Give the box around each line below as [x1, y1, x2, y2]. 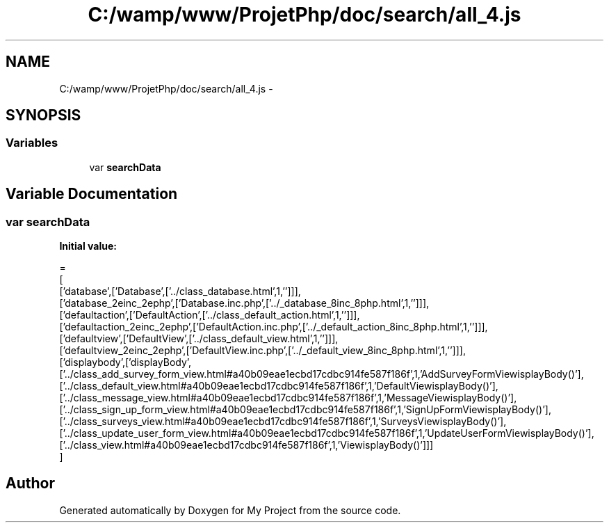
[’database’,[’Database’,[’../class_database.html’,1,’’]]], [59, 285, 301, 298]
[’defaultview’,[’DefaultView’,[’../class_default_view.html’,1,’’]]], [59, 333, 339, 345]
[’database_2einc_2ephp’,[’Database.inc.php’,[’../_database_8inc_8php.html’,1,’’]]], [59, 297, 430, 310]
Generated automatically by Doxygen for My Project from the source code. [59, 504, 401, 516]
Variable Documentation [6, 185, 178, 203]
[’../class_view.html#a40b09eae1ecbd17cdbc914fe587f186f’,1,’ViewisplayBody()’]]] [59, 439, 434, 451]
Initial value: [59, 240, 117, 253]
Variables [6, 136, 58, 150]
